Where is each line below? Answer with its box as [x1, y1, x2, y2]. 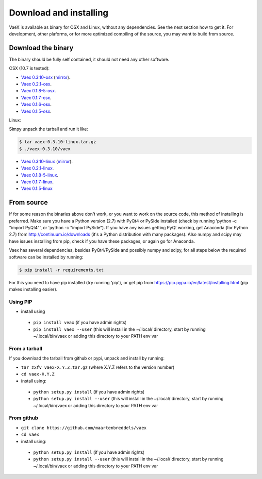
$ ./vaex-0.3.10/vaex [19, 146, 71, 152]
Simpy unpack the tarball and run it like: [9, 126, 88, 132]
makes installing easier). [9, 286, 58, 292]
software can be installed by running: [9, 254, 83, 260]
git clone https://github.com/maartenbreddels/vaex [21, 425, 147, 430]
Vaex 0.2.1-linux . [21, 165, 54, 171]
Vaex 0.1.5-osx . [21, 108, 52, 114]
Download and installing [9, 7, 109, 18]
